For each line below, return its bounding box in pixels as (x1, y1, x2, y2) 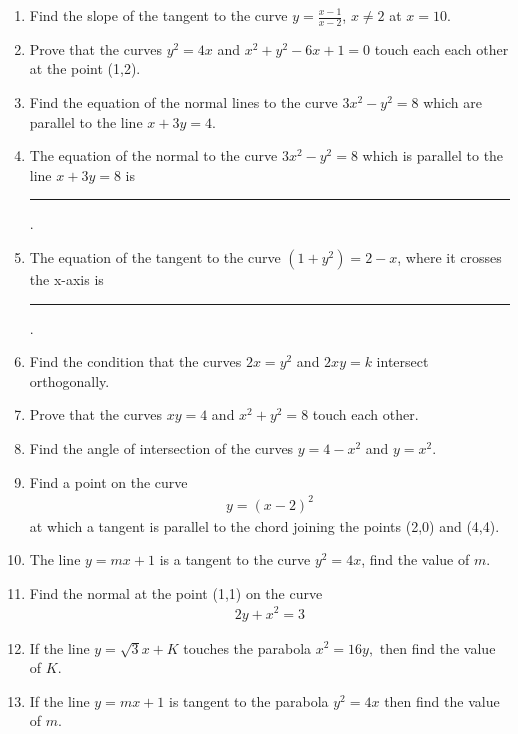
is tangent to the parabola (168, 690, 329, 711)
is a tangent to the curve (159, 549, 311, 570)
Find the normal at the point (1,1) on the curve (29, 582, 323, 603)
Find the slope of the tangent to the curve (29, 5, 288, 25)
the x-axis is (29, 268, 104, 289)
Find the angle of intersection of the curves (29, 437, 294, 458)
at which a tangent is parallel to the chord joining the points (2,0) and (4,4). (29, 515, 500, 536)
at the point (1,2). (29, 58, 141, 79)
